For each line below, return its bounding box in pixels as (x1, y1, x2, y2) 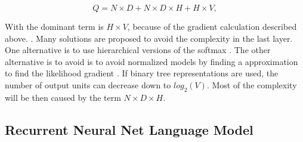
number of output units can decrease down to (5, 78, 171, 91)
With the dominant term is (5, 20, 104, 32)
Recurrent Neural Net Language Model (5, 120, 253, 138)
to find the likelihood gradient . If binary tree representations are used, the (5, 67, 279, 79)
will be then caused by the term (5, 91, 121, 103)
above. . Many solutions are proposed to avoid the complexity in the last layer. (5, 32, 293, 44)
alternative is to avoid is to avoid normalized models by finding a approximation (5, 55, 298, 67)
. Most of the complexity (206, 78, 297, 91)
